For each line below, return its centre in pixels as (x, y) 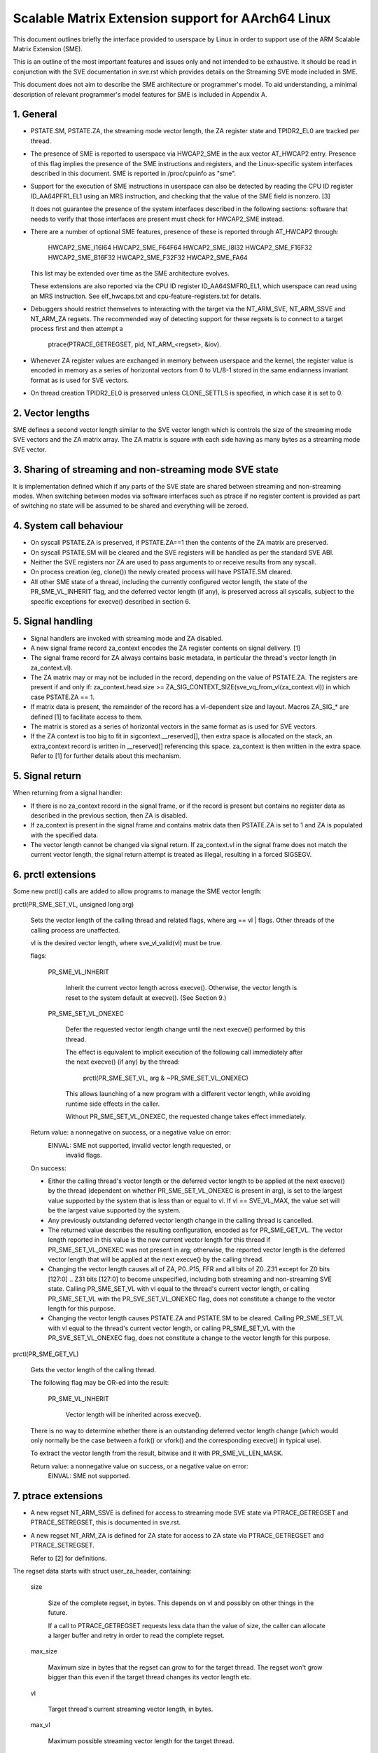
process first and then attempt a (77, 329)
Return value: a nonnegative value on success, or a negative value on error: (139, 1466)
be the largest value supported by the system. (114, 1210)
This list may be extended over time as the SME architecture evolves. (130, 273)
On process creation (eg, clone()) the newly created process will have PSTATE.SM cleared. (161, 572)
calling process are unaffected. (75, 930)
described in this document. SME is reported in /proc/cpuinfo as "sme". (133, 173)
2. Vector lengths (51, 413)
